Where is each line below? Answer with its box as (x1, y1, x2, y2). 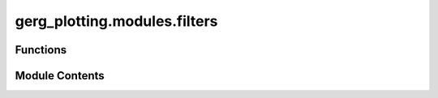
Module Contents (15, 69, 105, 83)
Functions (15, 43, 67, 57)
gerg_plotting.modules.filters (15, 12, 218, 30)
